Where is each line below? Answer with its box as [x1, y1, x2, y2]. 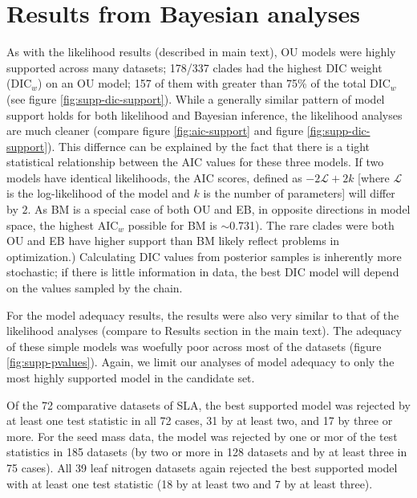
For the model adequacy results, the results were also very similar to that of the [6, 306, 399, 323]
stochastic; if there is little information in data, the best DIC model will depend [6, 263, 399, 280]
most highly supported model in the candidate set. [6, 369, 255, 386]
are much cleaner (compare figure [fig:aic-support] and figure [6, 122, 304, 139]
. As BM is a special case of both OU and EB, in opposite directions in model [27, 201, 411, 218]
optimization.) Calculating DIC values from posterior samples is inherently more [6, 247, 402, 264]
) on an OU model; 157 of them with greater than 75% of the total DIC [38, 75, 391, 92]
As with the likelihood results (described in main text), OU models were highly [6, 43, 396, 60]
